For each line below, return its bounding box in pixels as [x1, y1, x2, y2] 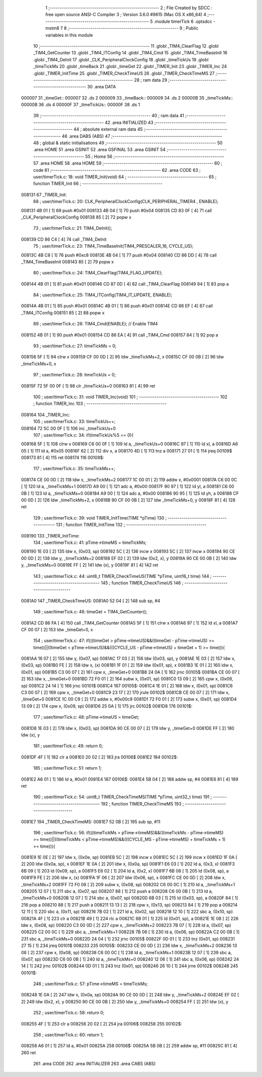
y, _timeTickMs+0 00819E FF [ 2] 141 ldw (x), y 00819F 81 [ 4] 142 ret [21, 562, 159, 568]
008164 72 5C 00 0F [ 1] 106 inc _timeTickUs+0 [21, 425, 116, 431]
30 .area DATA [87, 84, 116, 90]
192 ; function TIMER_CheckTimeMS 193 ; [100, 801, 184, 807]
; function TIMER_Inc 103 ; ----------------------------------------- [33, 401, 167, 406]
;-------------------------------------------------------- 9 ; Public [67, 25, 198, 31]
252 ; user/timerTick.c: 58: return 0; [33, 1010, 104, 1016]
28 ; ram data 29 [134, 77, 167, 83]
